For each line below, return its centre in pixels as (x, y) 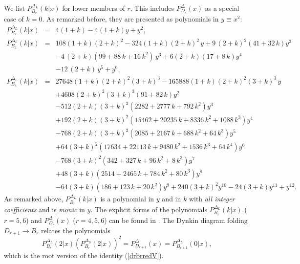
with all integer (212, 199)
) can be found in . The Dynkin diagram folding (176, 220)
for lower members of (94, 8)
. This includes (152, 8)
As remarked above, (34, 199)
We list (14, 8)
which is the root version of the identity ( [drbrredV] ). (84, 255)
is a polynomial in (127, 199)
